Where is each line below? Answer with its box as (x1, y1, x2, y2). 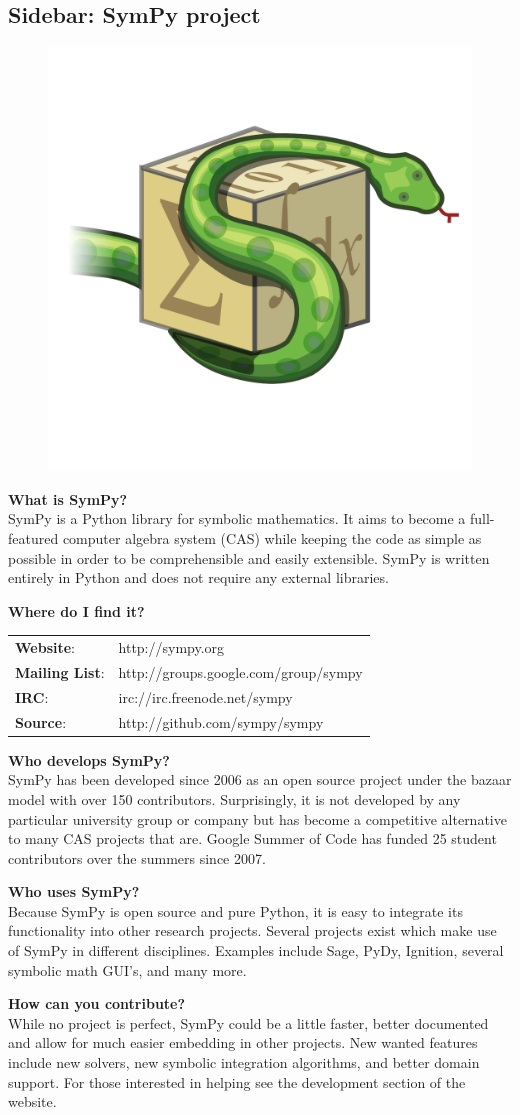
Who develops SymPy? (8, 749, 170, 770)
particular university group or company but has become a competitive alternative (8, 808, 507, 829)
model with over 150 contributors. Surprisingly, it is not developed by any (8, 788, 461, 809)
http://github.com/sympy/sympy (118, 711, 324, 732)
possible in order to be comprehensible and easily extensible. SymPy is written (8, 547, 490, 568)
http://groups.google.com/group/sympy (118, 661, 363, 682)
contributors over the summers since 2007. (8, 847, 266, 868)
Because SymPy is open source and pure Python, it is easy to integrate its (8, 900, 463, 921)
